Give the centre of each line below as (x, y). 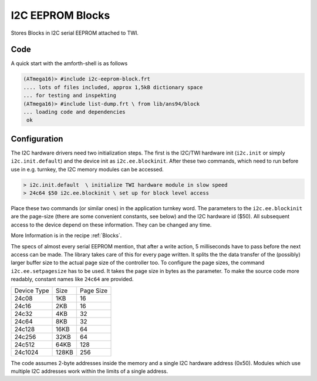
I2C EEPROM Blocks (60, 15)
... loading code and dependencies (74, 112)
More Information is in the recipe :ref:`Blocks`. (66, 235)
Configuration (37, 139)
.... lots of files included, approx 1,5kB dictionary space (113, 87)
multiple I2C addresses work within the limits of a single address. (90, 371)
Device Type (32, 291)
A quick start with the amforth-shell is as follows (69, 63)
